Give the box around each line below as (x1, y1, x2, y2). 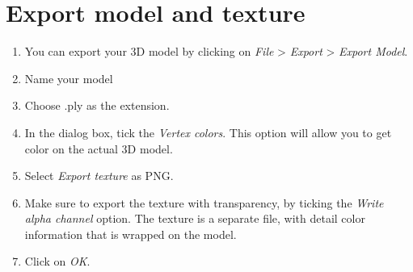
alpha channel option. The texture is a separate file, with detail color (24, 210, 365, 227)
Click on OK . (24, 253, 91, 270)
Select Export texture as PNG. (24, 167, 174, 184)
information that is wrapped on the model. (24, 225, 237, 242)
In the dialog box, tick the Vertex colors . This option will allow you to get (24, 123, 392, 140)
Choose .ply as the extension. (24, 97, 170, 114)
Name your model (24, 69, 113, 86)
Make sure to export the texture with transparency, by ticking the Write (24, 194, 384, 211)
